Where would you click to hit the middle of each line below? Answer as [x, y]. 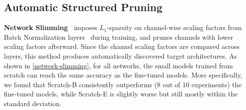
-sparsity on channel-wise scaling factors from [174, 27]
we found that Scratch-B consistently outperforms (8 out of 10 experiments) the [123, 84]
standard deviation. [33, 103]
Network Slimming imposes [51, 27]
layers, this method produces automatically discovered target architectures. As [121, 55]
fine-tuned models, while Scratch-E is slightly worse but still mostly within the [121, 94]
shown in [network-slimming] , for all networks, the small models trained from [118, 65]
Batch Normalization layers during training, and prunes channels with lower [119, 37]
